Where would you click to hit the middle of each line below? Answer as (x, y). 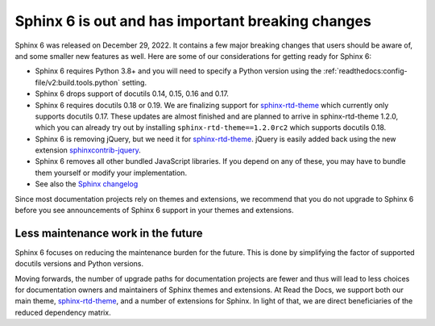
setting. (135, 82)
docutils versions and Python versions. (79, 264)
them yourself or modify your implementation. (111, 173)
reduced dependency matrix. (63, 312)
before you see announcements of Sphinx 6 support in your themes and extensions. (154, 211)
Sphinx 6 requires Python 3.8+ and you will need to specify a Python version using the (178, 71)
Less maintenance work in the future (109, 233)
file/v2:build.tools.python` (78, 82)
